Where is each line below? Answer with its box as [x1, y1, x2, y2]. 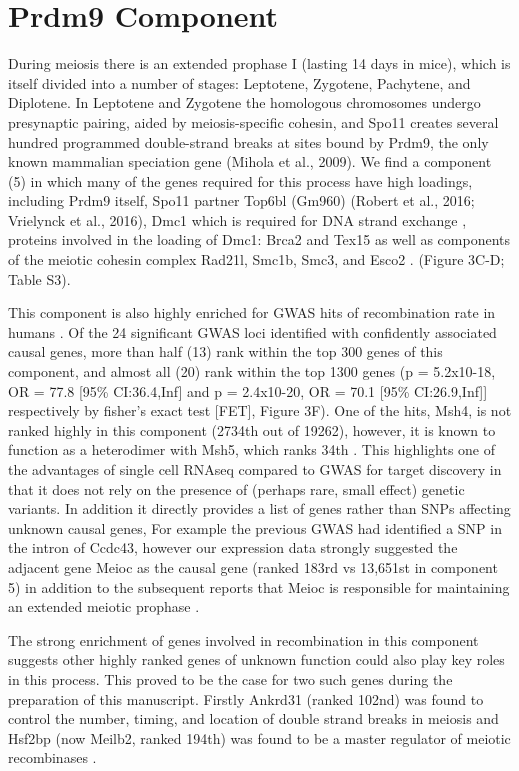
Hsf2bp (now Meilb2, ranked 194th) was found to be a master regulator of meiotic [8, 727, 511, 748]
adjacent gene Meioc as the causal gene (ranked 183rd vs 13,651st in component [8, 556, 498, 577]
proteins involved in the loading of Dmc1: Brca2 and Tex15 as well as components [8, 229, 511, 250]
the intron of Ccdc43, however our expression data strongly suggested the [8, 537, 458, 558]
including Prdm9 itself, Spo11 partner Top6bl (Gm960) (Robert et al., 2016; [8, 190, 475, 211]
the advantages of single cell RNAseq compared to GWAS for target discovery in [8, 459, 502, 479]
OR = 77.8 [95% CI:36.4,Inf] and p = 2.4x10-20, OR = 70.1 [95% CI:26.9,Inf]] [8, 380, 488, 401]
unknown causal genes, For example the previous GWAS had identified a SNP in [8, 517, 502, 538]
